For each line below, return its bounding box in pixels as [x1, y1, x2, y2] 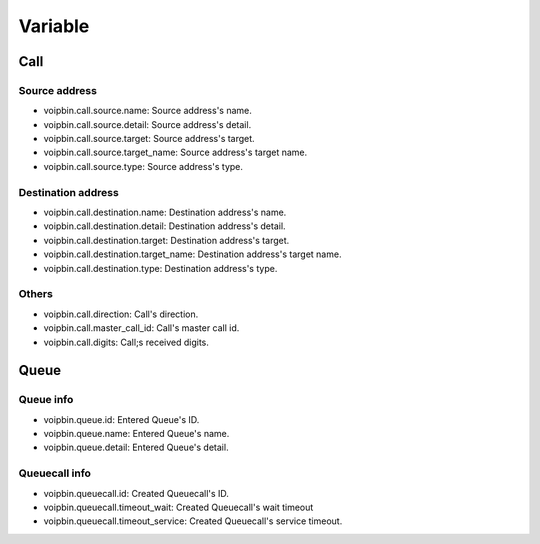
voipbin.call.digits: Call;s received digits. [43, 336, 210, 348]
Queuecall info [18, 466, 92, 480]
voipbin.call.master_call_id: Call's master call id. [43, 322, 240, 334]
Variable [18, 15, 90, 37]
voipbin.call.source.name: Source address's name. [43, 105, 252, 117]
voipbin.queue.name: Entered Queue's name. [43, 428, 230, 440]
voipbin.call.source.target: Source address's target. [43, 133, 255, 145]
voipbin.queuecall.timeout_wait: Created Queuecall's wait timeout [43, 501, 314, 513]
